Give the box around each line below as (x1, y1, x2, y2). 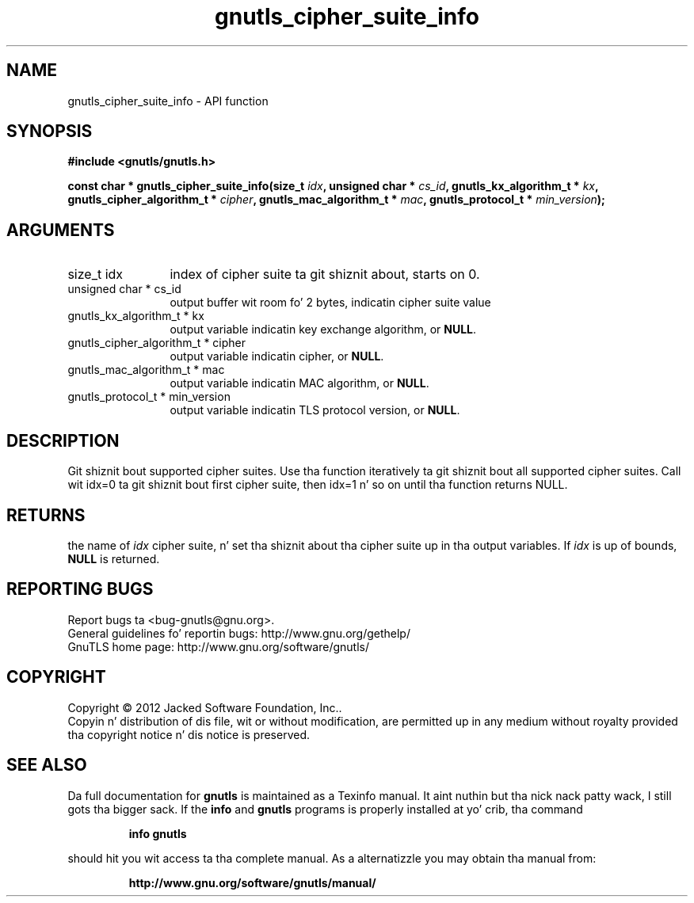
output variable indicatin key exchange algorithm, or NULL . (170, 322, 477, 337)
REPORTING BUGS (6, 579, 154, 600)
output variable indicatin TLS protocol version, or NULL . (170, 403, 460, 417)
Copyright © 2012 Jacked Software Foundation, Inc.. (67, 700, 342, 714)
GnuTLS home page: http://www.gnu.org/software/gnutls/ (67, 639, 369, 653)
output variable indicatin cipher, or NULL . (170, 349, 384, 364)
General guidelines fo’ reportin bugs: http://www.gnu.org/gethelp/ (67, 626, 410, 640)
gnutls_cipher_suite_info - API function (67, 93, 269, 108)
